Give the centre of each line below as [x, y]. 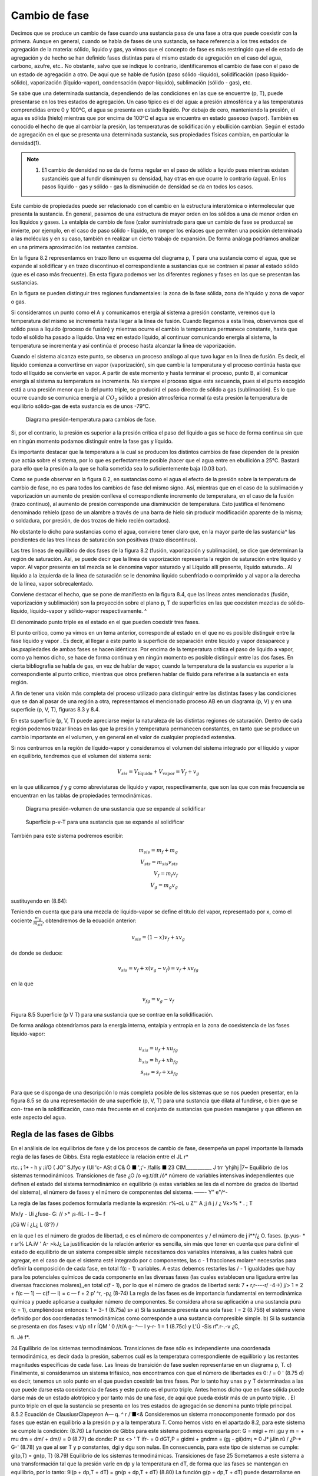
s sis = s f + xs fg [159, 1073]
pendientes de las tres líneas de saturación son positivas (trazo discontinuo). [104, 540]
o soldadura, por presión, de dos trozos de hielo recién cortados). [91, 521]
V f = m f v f [166, 874]
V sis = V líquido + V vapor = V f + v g [158, 772]
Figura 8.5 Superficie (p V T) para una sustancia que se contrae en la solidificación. [112, 1015]
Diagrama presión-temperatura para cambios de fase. [91, 419]
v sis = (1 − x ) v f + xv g [158, 938]
